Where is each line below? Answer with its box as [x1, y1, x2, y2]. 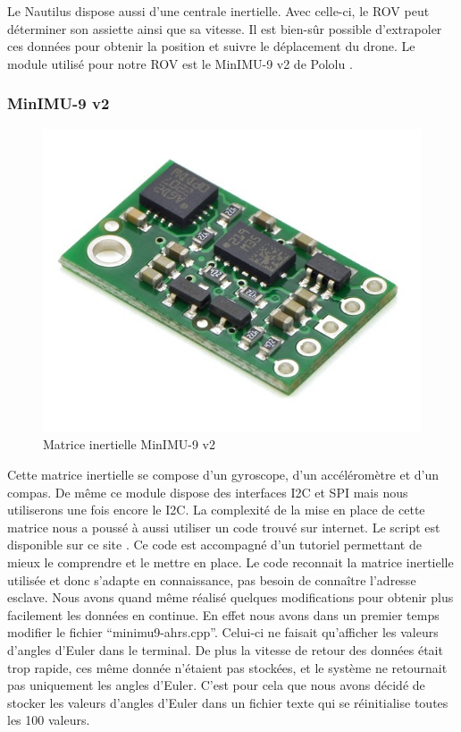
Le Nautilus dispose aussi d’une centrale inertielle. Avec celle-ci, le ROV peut [7, 2, 430, 20]
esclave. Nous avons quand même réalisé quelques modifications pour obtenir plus [7, 588, 454, 607]
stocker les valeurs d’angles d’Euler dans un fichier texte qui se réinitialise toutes [7, 693, 448, 711]
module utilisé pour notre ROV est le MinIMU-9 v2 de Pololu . [7, 54, 353, 72]
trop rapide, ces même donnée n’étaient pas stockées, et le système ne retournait [7, 658, 448, 677]
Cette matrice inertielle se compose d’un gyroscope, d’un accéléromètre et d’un [7, 464, 439, 483]
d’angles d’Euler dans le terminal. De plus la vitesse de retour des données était [7, 640, 443, 659]
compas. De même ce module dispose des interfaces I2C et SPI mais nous [7, 482, 408, 501]
